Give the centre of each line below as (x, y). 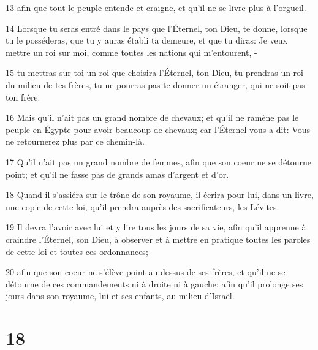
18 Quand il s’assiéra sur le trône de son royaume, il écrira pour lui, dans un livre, (160, 195)
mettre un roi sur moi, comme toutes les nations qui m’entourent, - (131, 52)
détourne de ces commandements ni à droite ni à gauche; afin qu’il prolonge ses (154, 283)
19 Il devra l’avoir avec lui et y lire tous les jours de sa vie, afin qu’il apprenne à (156, 227)
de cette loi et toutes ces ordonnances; (77, 251)
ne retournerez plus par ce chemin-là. (75, 141)
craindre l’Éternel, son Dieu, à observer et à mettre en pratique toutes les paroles (158, 239)
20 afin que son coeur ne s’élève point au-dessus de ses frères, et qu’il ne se (146, 272)
